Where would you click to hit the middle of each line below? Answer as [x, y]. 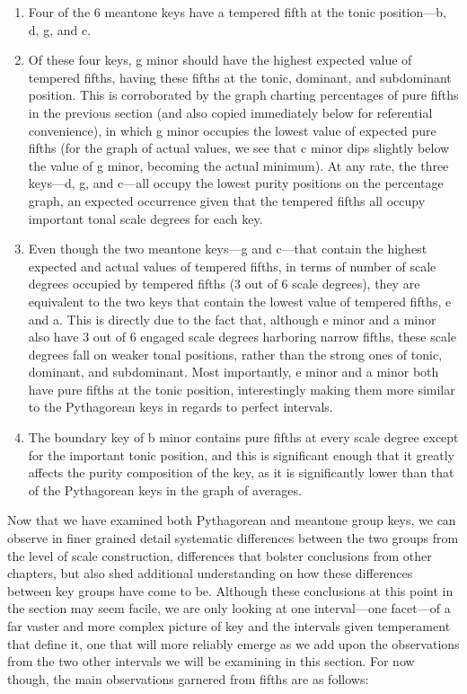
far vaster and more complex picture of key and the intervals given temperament [229, 626]
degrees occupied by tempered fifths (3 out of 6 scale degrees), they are [224, 284]
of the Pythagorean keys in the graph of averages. [165, 489]
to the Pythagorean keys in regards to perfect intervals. [181, 407]
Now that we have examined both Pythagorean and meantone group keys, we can [232, 520]
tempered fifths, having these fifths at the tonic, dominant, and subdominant [240, 77]
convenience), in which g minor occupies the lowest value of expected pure [232, 130]
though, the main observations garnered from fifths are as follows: [188, 678]
